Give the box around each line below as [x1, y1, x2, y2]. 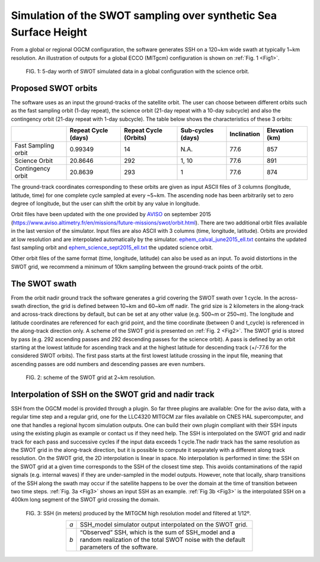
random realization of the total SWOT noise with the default [80, 536, 245, 544]
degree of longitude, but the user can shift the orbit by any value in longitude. [11, 200, 200, 207]
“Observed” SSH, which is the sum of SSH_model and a [80, 528, 235, 537]
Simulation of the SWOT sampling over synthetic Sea [11, 9, 277, 22]
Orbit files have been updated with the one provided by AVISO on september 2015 [11, 211, 212, 218]
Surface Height [11, 25, 87, 38]
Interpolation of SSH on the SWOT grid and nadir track [11, 389, 215, 399]
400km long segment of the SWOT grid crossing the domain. [11, 496, 160, 503]
